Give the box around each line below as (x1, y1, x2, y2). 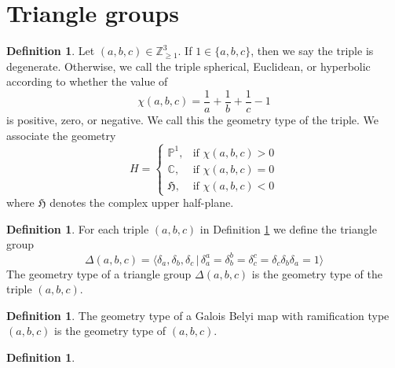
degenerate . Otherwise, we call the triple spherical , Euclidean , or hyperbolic (6, 57, 371, 74)
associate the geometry (6, 127, 116, 143)
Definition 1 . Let (6, 42, 95, 59)
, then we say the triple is (251, 42, 374, 59)
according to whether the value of (6, 73, 168, 90)
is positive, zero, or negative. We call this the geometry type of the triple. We (6, 111, 379, 127)
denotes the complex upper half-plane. (49, 194, 234, 211)
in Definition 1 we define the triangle (199, 220, 377, 237)
